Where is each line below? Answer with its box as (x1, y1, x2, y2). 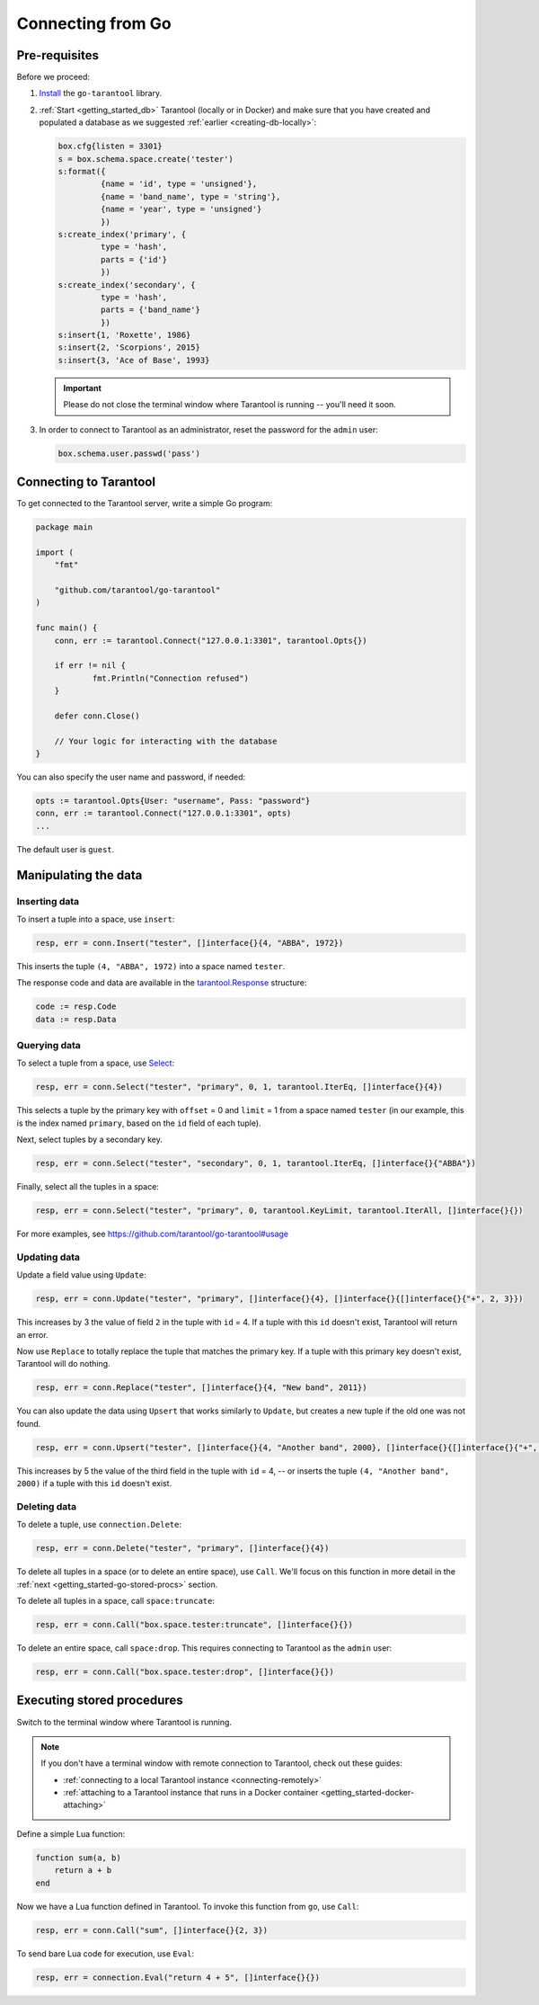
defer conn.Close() (54, 710, 141, 721)
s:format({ (57, 166, 106, 176)
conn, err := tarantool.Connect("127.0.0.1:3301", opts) (35, 808, 292, 818)
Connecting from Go (16, 13, 172, 33)
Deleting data (16, 1500, 76, 1512)
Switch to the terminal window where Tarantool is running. (16, 1716, 233, 1727)
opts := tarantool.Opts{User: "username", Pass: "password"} (35, 796, 311, 806)
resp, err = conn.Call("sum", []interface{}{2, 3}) (35, 1925, 269, 1935)
